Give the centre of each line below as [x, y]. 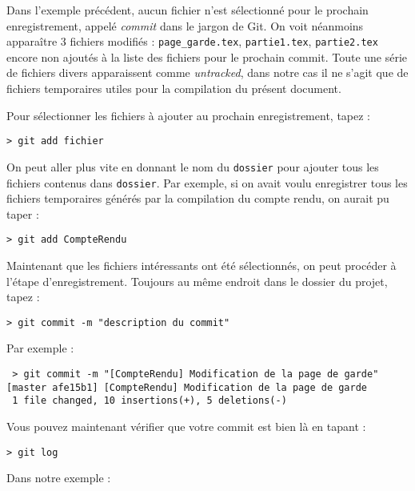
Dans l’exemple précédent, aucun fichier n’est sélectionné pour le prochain [188, 10]
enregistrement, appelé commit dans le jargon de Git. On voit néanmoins [185, 25]
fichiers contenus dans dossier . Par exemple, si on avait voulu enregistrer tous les [207, 182]
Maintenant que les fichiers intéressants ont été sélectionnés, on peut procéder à [202, 266]
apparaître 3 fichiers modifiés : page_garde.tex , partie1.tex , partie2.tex [192, 41]
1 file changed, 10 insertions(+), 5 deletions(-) [150, 401]
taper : [23, 213]
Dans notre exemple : [59, 478]
